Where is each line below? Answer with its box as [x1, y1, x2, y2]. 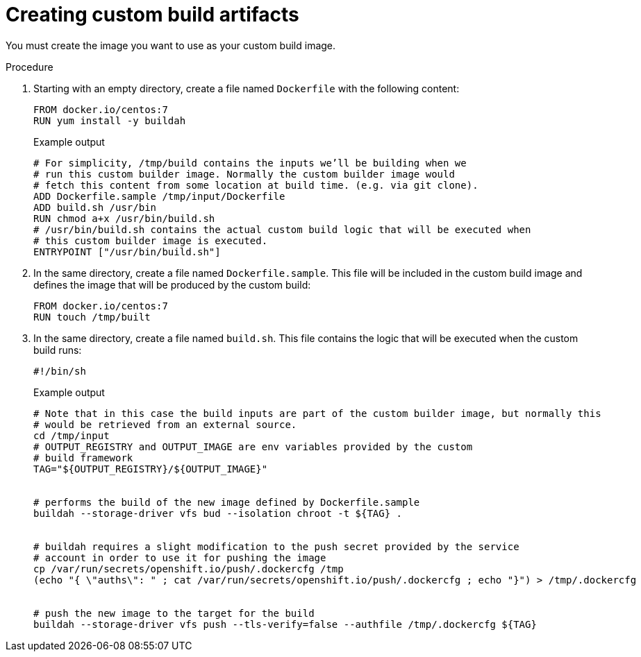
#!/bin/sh [33, 365, 86, 377]
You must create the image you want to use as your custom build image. [6, 39, 336, 51]
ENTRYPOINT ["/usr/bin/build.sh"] [33, 246, 221, 257]
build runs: [33, 343, 82, 356]
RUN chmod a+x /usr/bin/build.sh [33, 212, 215, 224]
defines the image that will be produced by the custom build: [33, 278, 311, 291]
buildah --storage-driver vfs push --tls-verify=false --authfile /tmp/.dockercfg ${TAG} [33, 618, 537, 630]
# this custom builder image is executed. [33, 234, 268, 246]
